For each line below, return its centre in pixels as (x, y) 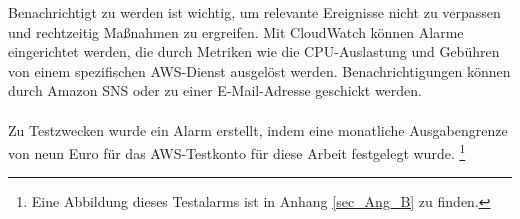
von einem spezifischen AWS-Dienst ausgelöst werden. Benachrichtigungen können (259, 70)
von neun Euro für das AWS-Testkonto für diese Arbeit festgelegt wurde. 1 (237, 151)
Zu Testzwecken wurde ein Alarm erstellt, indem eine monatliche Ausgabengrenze (258, 129)
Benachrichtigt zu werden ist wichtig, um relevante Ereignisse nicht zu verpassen (254, 12)
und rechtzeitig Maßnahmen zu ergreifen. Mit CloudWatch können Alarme (236, 31)
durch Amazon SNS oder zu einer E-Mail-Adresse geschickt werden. (215, 90)
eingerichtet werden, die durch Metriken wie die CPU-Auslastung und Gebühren (254, 51)
